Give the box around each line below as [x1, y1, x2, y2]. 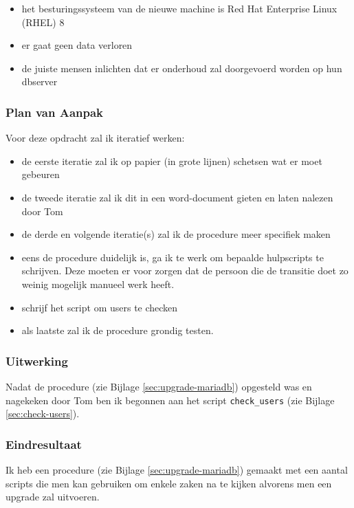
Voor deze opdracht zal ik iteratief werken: [5, 131, 185, 145]
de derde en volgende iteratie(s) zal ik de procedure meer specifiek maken [21, 227, 331, 241]
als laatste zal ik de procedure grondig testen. [21, 323, 214, 338]
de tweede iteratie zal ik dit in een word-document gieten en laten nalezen [21, 190, 333, 204]
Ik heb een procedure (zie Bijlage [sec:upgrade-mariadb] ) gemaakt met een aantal [5, 463, 348, 476]
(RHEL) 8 [21, 14, 65, 29]
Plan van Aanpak [5, 103, 104, 120]
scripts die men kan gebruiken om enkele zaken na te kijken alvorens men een [5, 476, 332, 490]
